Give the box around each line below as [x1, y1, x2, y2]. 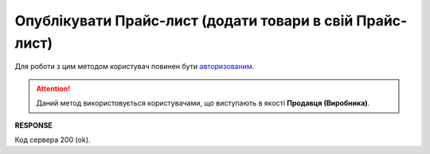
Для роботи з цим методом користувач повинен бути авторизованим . [14, 62, 255, 71]
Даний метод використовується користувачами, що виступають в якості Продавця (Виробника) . [36, 98, 370, 108]
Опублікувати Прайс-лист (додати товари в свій [14, 12, 354, 29]
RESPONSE [14, 120, 53, 130]
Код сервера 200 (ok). [14, 135, 91, 144]
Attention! [36, 83, 71, 93]
